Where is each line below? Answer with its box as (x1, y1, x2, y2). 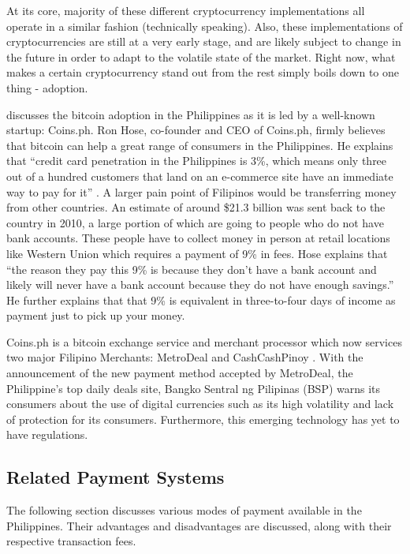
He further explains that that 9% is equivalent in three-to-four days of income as (6, 291, 396, 308)
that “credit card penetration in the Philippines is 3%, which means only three (6, 152, 387, 169)
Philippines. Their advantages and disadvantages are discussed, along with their (6, 517, 392, 533)
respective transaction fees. (6, 533, 136, 549)
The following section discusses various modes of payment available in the (6, 502, 362, 518)
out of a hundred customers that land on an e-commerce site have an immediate (6, 167, 393, 184)
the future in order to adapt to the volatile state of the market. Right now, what (6, 48, 396, 65)
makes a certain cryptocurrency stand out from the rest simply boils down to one (6, 64, 399, 80)
